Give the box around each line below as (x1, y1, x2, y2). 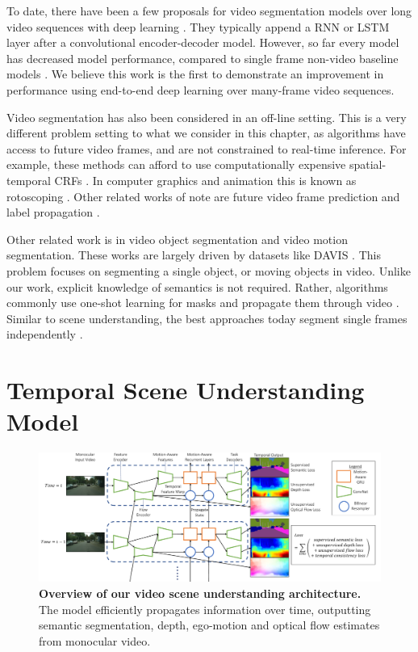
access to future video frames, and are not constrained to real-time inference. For (6, 140, 407, 157)
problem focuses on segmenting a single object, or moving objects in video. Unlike (6, 262, 411, 279)
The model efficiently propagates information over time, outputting (39, 600, 371, 617)
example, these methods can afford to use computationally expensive (6, 156, 346, 173)
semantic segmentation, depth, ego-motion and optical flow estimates (39, 616, 380, 633)
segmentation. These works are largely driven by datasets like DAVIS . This (6, 246, 381, 263)
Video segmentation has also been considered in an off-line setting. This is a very (6, 108, 407, 125)
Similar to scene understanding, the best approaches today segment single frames (6, 309, 408, 326)
